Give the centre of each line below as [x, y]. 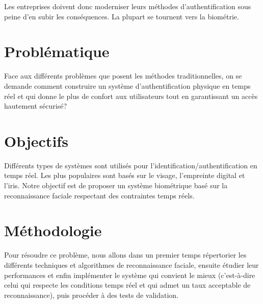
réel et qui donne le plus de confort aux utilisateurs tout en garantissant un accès [131, 96]
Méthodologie [53, 230]
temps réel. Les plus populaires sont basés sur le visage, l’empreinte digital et [125, 175]
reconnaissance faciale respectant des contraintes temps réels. [99, 195]
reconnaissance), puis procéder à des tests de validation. [91, 295]
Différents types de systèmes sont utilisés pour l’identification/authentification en [131, 165]
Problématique [57, 51]
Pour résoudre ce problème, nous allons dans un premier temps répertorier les [125, 255]
